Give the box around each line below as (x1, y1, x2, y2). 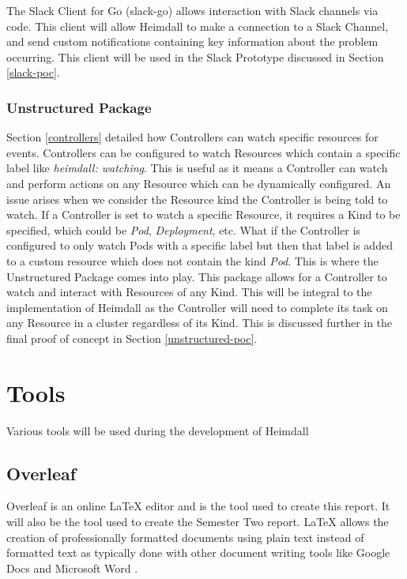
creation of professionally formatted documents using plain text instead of (6, 528, 364, 545)
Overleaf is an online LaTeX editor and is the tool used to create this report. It (6, 498, 390, 514)
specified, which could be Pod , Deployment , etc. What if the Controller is (6, 221, 360, 238)
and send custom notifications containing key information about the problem (6, 33, 379, 50)
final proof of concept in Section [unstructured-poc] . (6, 329, 258, 346)
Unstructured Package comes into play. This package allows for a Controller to (6, 268, 387, 284)
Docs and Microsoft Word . (6, 559, 138, 576)
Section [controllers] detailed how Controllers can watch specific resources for (6, 129, 379, 145)
